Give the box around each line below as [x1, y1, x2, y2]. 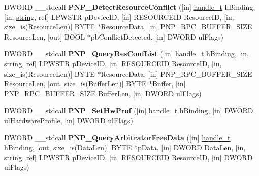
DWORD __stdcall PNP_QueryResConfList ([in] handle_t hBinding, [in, [4, 48, 249, 59]
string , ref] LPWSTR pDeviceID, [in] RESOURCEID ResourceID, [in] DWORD [4, 152, 253, 162]
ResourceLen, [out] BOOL [4, 31, 85, 42]
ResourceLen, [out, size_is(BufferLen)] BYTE [4, 78, 147, 89]
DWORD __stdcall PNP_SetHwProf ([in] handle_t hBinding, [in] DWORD [4, 105, 253, 116]
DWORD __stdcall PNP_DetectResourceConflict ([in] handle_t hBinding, [4, 2, 255, 12]
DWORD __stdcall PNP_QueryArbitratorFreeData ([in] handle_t [4, 132, 231, 143]
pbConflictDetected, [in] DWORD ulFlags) [90, 31, 224, 42]
